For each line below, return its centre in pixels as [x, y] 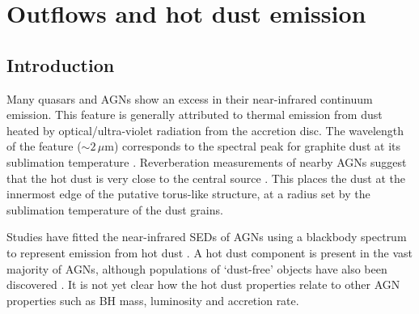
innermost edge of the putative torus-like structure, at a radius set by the [188, 194]
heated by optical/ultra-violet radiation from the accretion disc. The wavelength [205, 130]
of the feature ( [44, 146]
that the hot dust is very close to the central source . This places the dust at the [206, 178]
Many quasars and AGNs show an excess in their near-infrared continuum [190, 98]
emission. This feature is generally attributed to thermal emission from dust [195, 115]
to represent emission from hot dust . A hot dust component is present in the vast [210, 252]
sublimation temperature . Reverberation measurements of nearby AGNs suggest [207, 161]
